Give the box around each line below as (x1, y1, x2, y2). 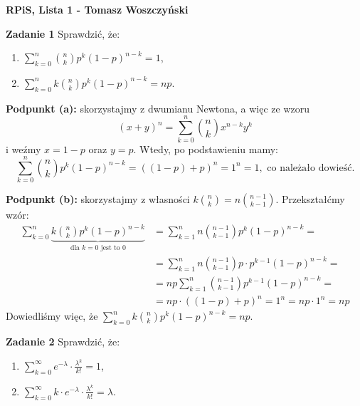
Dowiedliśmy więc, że (6, 308, 98, 323)
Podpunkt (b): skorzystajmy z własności (6, 192, 190, 207)
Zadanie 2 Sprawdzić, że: (6, 334, 120, 349)
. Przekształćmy (275, 192, 345, 207)
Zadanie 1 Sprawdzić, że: (6, 26, 120, 41)
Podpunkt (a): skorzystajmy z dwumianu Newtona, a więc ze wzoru (6, 100, 310, 115)
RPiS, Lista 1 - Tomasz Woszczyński (6, 2, 189, 16)
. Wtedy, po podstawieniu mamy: (133, 141, 278, 156)
